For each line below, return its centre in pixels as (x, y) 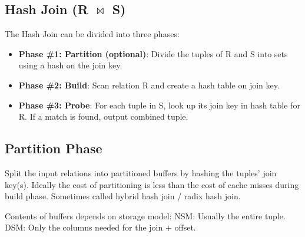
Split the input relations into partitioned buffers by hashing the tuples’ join (141, 172)
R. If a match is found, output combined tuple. (103, 116)
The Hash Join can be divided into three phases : (92, 34)
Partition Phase (54, 148)
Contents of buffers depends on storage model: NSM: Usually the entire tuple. (145, 215)
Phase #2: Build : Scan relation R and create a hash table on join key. (149, 85)
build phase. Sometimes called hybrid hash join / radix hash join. (123, 196)
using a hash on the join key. (70, 65)
